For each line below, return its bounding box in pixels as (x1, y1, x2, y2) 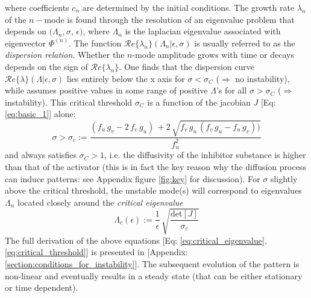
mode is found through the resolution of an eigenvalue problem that (44, 13, 295, 25)
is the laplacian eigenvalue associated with (125, 25, 281, 37)
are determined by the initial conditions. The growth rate (82, 1, 295, 13)
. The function (68, 36, 122, 49)
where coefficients (5, 1, 69, 13)
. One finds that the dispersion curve (119, 60, 255, 72)
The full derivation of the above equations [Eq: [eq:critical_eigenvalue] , (5, 233, 267, 246)
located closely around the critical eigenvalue (17, 195, 183, 208)
